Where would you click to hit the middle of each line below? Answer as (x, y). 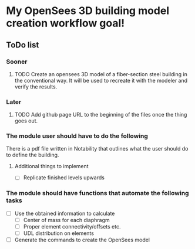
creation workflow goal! (65, 23)
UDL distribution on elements (58, 233)
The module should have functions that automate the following (97, 193)
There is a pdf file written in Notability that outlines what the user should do (97, 149)
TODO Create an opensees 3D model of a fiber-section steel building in (101, 74)
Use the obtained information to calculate (65, 213)
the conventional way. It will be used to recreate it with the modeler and (101, 80)
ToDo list (23, 45)
